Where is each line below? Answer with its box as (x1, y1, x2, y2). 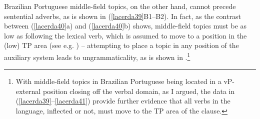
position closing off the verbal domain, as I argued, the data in (42, 85, 235, 96)
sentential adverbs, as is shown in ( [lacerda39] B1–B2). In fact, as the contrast (4, 10, 241, 21)
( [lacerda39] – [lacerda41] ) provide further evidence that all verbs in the (15, 95, 230, 106)
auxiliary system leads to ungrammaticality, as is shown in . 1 (4, 50, 190, 62)
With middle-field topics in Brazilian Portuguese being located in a (15, 76, 221, 86)
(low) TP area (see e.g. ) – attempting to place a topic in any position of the (4, 40, 239, 50)
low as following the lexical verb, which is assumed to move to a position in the (4, 30, 247, 40)
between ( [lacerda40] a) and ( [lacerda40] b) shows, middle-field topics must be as (4, 20, 247, 31)
